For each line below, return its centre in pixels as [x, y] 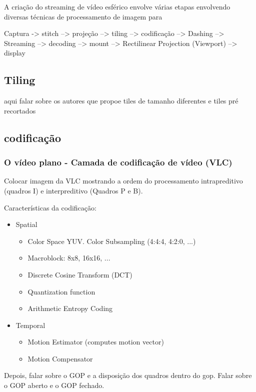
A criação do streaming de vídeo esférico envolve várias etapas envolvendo [117, 6]
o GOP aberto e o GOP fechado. [54, 385]
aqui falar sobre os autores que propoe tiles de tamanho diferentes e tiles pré [121, 101]
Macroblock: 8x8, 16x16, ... [69, 258]
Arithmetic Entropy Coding [70, 308]
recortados [20, 110]
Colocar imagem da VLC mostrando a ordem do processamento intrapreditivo [123, 181]
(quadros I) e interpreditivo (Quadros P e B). [73, 190]
